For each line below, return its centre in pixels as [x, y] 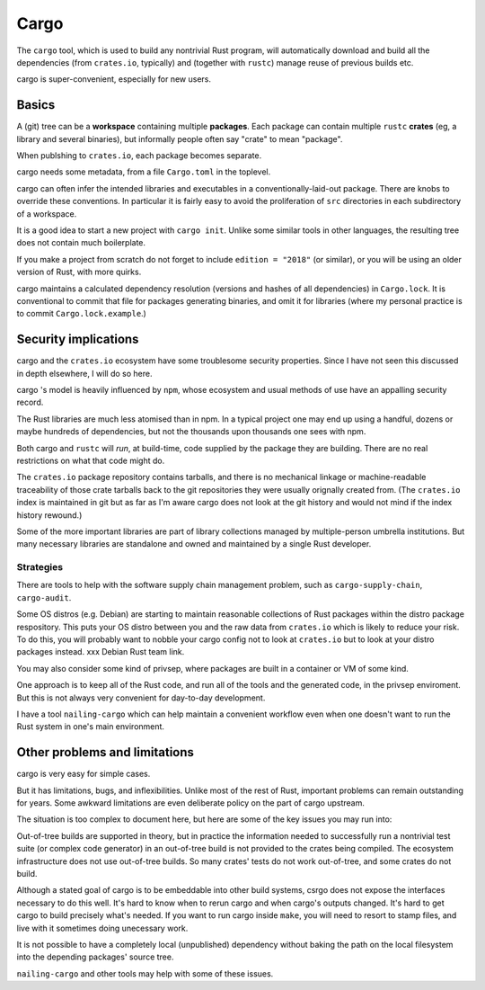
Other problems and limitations [106, 752]
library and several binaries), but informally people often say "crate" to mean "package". [180, 138]
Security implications [78, 339]
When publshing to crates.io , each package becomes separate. [139, 156]
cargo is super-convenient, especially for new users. [114, 79]
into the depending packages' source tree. [95, 957]
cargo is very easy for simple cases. [84, 774]
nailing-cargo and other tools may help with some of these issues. [145, 973]
